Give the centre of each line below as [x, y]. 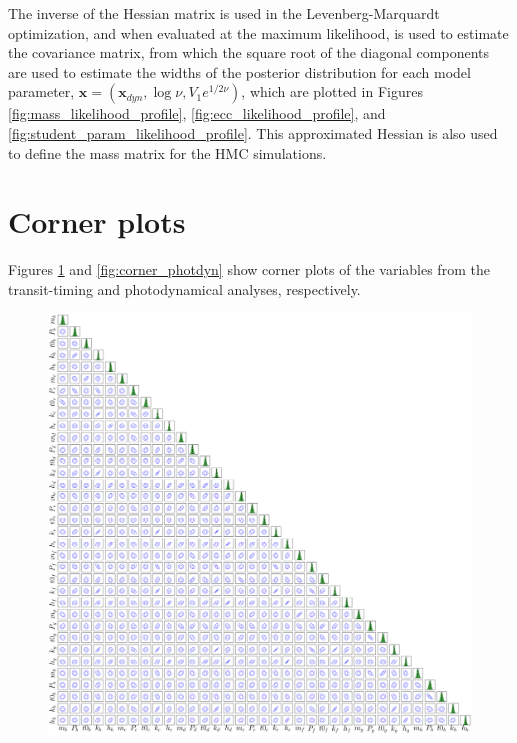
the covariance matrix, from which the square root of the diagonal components [249, 52]
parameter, [41, 91]
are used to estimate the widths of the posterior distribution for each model [239, 71]
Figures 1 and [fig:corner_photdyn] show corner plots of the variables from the [249, 269]
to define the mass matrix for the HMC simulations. [167, 152]
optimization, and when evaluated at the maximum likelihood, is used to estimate [258, 32]
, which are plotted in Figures [332, 91]
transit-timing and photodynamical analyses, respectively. [184, 288]
